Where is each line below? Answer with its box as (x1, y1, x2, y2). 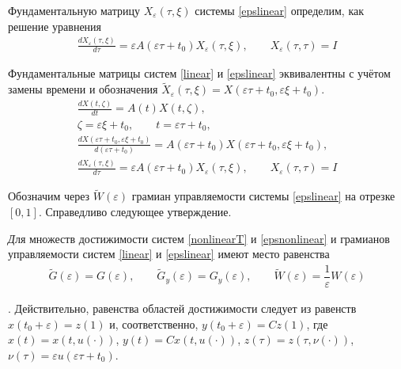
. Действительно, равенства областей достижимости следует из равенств (8, 299, 357, 316)
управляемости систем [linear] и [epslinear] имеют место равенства (8, 245, 330, 262)
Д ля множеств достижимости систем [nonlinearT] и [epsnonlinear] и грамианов (8, 230, 390, 246)
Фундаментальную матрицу (8, 2, 140, 18)
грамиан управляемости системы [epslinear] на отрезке (131, 188, 395, 204)
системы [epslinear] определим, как (195, 2, 364, 18)
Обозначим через (8, 188, 90, 204)
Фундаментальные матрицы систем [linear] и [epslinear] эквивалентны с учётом (8, 65, 391, 82)
